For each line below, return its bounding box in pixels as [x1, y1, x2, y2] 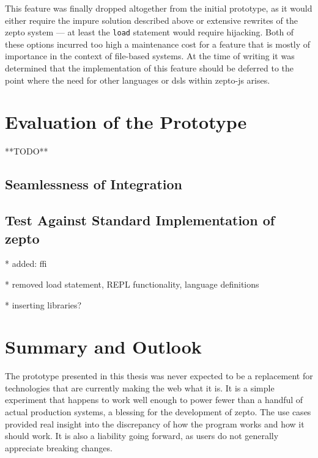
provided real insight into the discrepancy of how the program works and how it [5, 417, 305, 430]
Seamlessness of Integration [5, 175, 182, 194]
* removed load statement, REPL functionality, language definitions [5, 277, 259, 290]
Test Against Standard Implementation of [5, 211, 275, 230]
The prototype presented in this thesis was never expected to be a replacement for [5, 369, 313, 382]
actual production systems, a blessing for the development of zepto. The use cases [5, 405, 311, 418]
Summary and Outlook [5, 334, 202, 359]
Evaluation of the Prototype [5, 109, 247, 134]
